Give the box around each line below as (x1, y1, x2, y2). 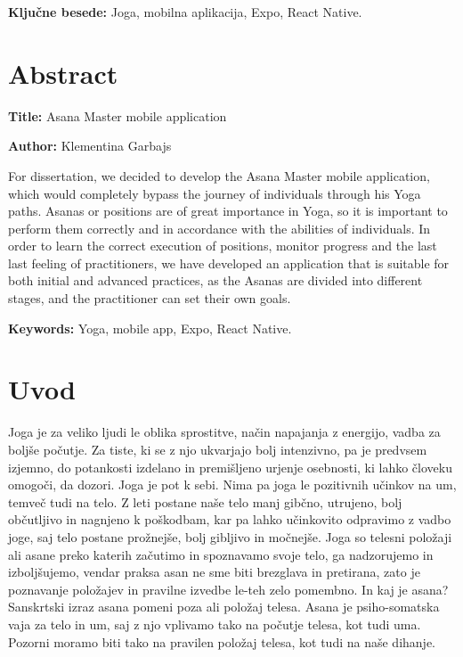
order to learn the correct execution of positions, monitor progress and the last (8, 236, 437, 255)
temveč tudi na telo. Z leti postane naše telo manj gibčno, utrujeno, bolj (8, 492, 402, 511)
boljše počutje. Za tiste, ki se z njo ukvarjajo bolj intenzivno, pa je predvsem (8, 439, 427, 458)
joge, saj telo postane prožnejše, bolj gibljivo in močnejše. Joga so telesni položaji (8, 527, 452, 546)
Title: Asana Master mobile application (8, 106, 227, 125)
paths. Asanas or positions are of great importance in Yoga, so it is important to (8, 201, 448, 220)
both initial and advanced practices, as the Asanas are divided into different (8, 271, 423, 290)
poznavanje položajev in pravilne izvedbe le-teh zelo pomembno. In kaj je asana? (8, 579, 449, 598)
